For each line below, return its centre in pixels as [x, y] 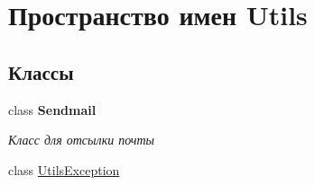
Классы [41, 71]
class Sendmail [52, 109]
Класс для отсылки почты [82, 140]
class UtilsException [64, 169]
